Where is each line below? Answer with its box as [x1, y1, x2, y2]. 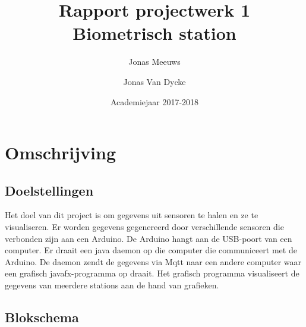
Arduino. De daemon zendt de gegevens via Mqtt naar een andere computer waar [5, 255, 301, 268]
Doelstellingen [5, 181, 94, 199]
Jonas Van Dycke [123, 75, 186, 87]
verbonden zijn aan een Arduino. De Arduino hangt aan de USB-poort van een [5, 232, 292, 244]
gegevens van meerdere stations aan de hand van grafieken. [5, 279, 219, 291]
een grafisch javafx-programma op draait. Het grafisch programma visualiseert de [5, 267, 299, 279]
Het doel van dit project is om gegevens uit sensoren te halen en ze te [5, 209, 258, 221]
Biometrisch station [72, 21, 236, 45]
